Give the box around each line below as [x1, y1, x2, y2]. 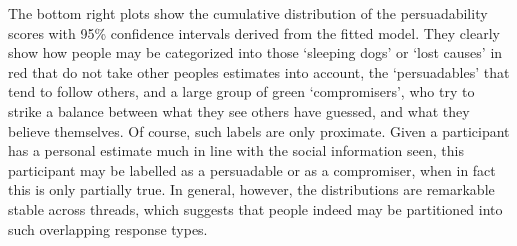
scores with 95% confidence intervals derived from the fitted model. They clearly [8, 22, 500, 43]
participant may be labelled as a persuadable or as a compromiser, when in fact [8, 159, 496, 180]
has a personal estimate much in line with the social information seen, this [8, 140, 464, 161]
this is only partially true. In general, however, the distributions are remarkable [8, 179, 495, 200]
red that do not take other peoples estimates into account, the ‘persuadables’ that [8, 61, 510, 82]
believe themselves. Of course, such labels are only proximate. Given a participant [8, 120, 510, 141]
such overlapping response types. [8, 218, 208, 239]
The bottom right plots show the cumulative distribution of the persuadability [8, 3, 488, 23]
